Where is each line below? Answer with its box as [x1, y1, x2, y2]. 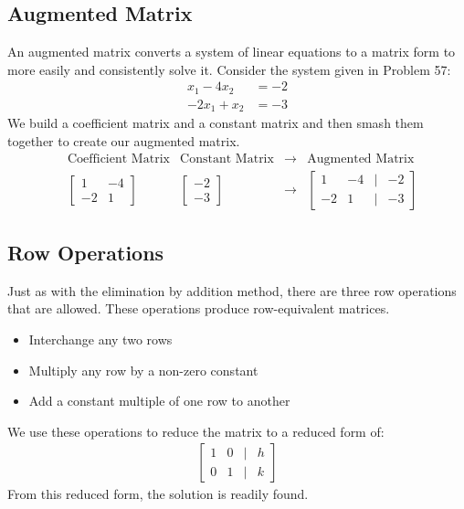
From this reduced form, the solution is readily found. [7, 484, 309, 504]
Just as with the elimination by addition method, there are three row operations [7, 281, 457, 300]
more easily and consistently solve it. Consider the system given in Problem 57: [7, 59, 451, 79]
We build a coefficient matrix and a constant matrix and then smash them [7, 113, 424, 133]
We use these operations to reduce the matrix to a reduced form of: [7, 421, 385, 440]
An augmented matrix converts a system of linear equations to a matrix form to [7, 42, 456, 61]
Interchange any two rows [28, 330, 173, 348]
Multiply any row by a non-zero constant [28, 360, 258, 379]
